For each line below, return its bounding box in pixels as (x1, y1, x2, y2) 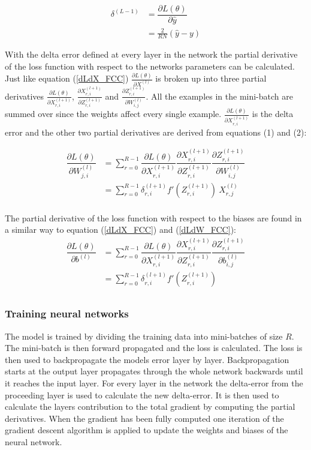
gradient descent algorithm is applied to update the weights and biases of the (5, 424, 288, 436)
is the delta (252, 107, 294, 120)
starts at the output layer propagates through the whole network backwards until (5, 365, 303, 377)
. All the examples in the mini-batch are (146, 89, 293, 102)
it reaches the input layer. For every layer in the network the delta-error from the (5, 376, 303, 389)
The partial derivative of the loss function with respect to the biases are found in (5, 211, 302, 224)
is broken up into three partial (155, 72, 267, 85)
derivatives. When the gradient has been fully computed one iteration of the (5, 412, 284, 424)
